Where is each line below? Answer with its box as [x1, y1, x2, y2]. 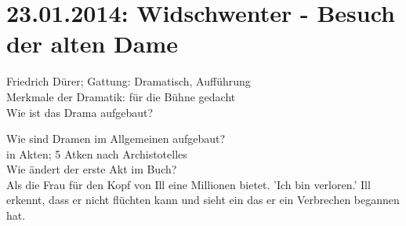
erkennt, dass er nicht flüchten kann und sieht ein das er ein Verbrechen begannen [6, 191, 400, 208]
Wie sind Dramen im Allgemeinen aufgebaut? [6, 130, 226, 147]
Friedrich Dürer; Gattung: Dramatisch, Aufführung [6, 73, 251, 89]
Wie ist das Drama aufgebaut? [6, 104, 154, 120]
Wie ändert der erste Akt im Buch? [6, 161, 177, 177]
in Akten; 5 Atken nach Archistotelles [6, 145, 187, 162]
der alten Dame [6, 27, 179, 60]
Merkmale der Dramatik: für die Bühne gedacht [6, 88, 236, 104]
